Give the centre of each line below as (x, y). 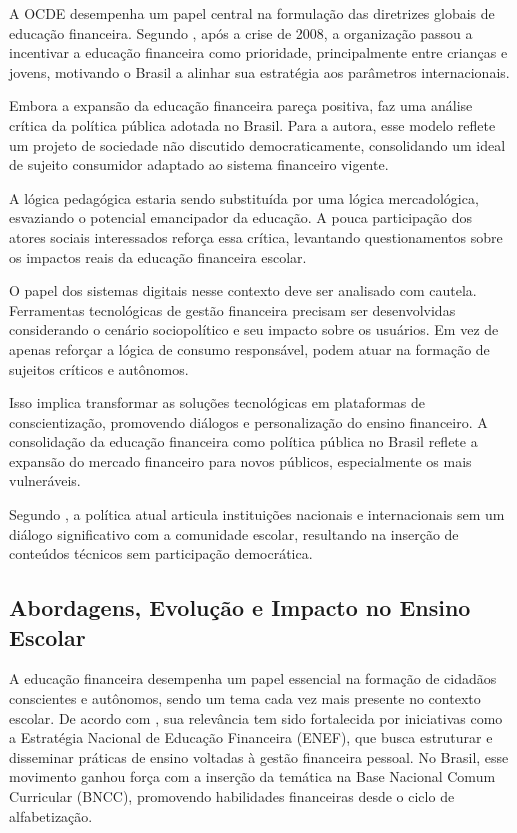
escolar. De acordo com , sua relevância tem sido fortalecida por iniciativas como (256, 717)
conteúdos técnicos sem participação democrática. (161, 553)
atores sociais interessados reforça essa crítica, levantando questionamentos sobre (256, 236)
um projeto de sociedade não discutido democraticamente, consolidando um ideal (257, 144)
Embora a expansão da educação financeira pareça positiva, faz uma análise (241, 105)
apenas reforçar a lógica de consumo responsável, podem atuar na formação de (249, 348)
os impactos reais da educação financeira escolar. (158, 256)
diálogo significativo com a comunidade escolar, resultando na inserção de (234, 533)
